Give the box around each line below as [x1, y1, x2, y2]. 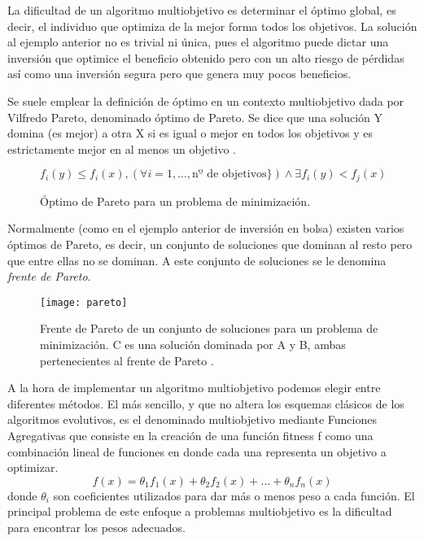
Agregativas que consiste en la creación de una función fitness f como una [7, 426, 374, 443]
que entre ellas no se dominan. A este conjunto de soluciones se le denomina [7, 251, 387, 268]
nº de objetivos [192, 168, 267, 181]
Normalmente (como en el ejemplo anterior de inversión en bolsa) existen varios [7, 220, 404, 237]
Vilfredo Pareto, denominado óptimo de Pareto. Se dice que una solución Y [7, 108, 383, 125]
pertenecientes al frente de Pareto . [40, 351, 214, 369]
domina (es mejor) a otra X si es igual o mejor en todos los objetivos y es [7, 124, 373, 142]
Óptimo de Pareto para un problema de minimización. [40, 192, 311, 209]
